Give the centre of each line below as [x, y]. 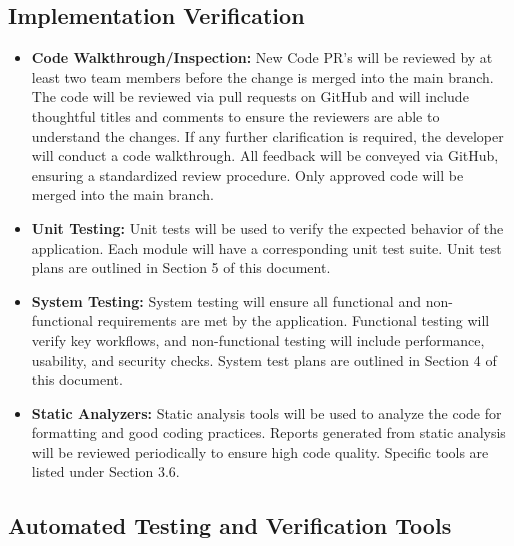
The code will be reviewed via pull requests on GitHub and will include [250, 96]
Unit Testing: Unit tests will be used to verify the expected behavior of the [267, 227]
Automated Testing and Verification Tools [230, 525]
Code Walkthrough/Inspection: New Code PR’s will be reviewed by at [262, 57]
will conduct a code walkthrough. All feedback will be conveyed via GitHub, [265, 155]
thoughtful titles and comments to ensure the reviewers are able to [235, 115]
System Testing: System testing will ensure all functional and [226, 300]
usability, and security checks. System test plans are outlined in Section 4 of [264, 359]
